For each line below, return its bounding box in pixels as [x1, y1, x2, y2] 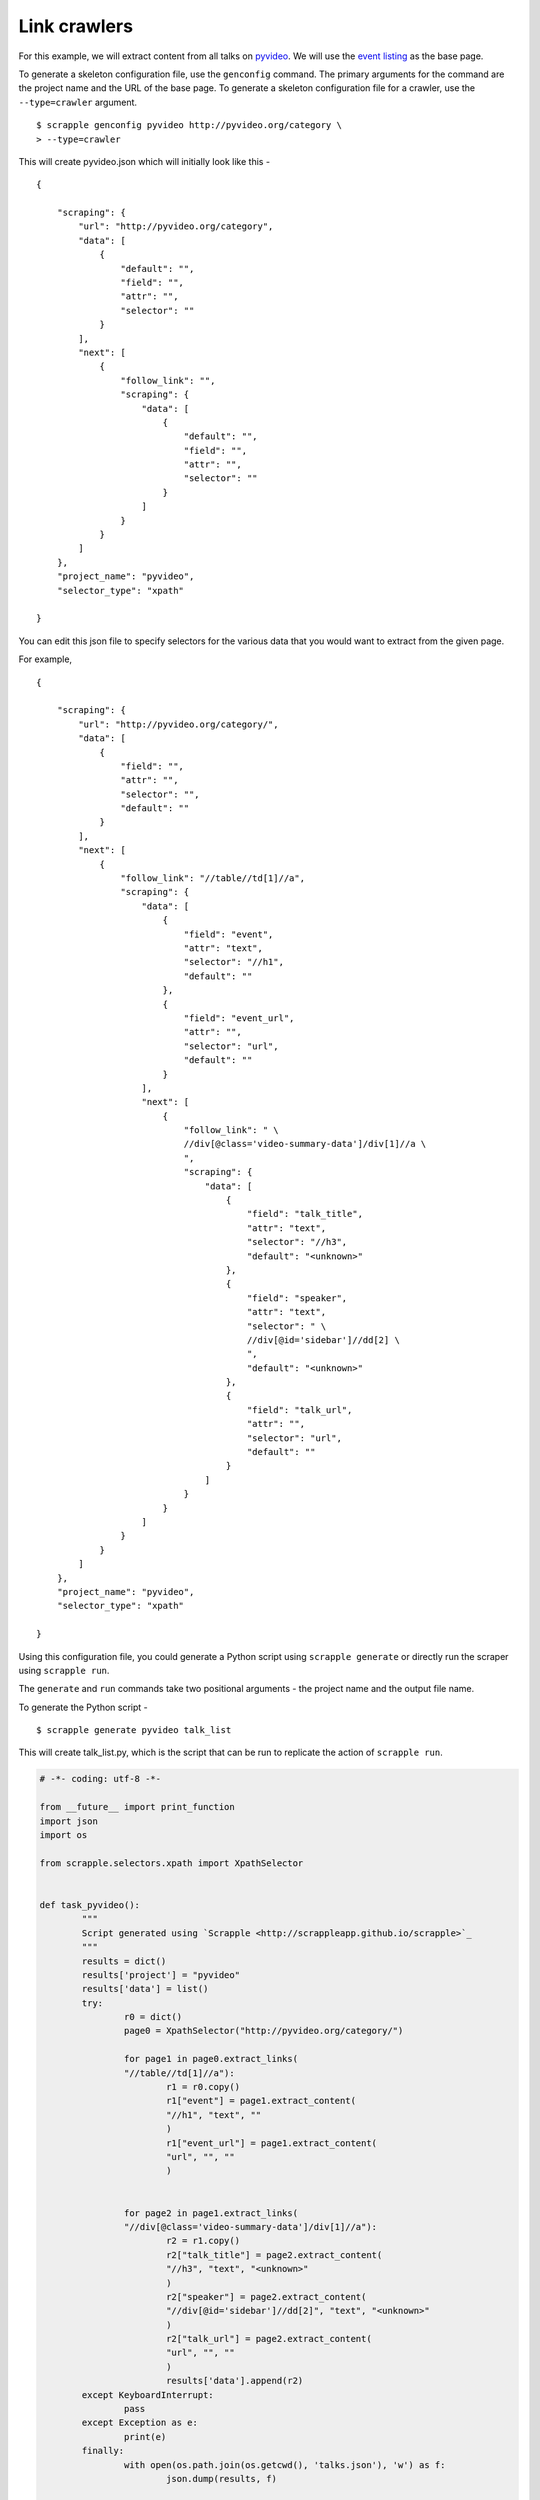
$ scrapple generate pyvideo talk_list [36, 1725, 232, 1736]
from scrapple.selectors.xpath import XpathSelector [39, 1857, 304, 1869]
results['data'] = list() [81, 1983, 209, 1995]
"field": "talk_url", [246, 1404, 353, 1415]
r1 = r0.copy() [165, 2081, 240, 2093]
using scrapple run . [18, 1664, 110, 1676]
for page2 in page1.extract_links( [123, 2207, 299, 2219]
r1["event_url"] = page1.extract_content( [165, 2137, 378, 2149]
